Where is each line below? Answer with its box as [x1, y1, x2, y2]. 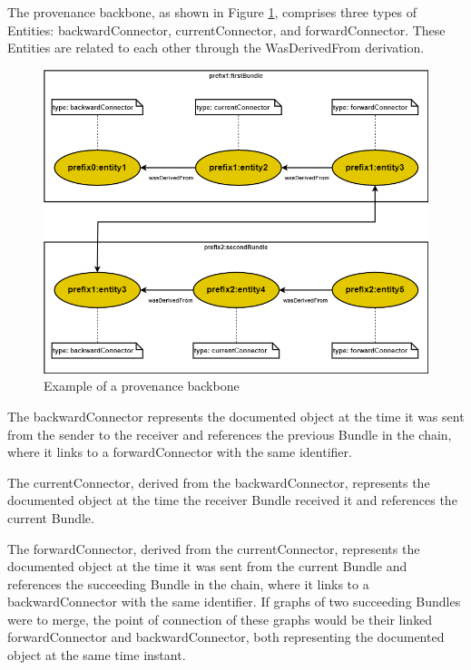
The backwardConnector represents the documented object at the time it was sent [7, 406, 465, 425]
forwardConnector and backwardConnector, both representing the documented [7, 627, 445, 646]
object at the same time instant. [7, 646, 186, 665]
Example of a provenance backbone [44, 376, 240, 395]
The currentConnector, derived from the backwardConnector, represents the [7, 472, 430, 491]
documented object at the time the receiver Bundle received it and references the [7, 490, 457, 510]
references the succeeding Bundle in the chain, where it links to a [7, 574, 369, 593]
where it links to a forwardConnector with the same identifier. [7, 442, 352, 461]
